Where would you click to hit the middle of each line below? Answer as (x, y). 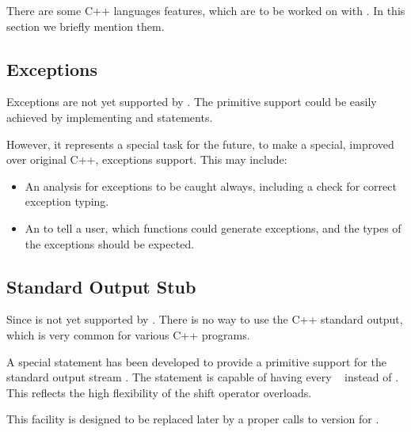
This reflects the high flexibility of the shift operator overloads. (159, 392)
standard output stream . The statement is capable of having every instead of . (203, 377)
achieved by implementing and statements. (110, 117)
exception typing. (67, 201)
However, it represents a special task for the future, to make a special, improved (200, 144)
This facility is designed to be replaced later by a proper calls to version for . (193, 419)
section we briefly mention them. (86, 26)
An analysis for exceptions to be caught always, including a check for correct (211, 186)
